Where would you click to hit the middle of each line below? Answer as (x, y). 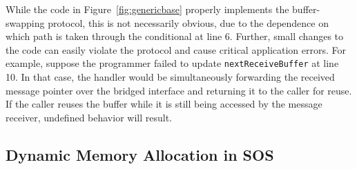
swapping (25, 22)
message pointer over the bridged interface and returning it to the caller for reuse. (179, 90)
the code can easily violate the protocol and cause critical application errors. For (176, 49)
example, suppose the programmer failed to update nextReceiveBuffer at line (172, 63)
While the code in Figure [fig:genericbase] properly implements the (147, 9)
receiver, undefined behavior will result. (89, 117)
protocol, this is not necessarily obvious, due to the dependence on (188, 22)
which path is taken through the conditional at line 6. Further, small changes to (175, 36)
